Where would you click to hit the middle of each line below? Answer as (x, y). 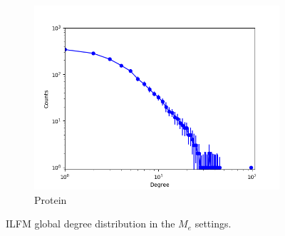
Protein (51, 199)
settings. (213, 224)
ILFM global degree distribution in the (90, 224)
